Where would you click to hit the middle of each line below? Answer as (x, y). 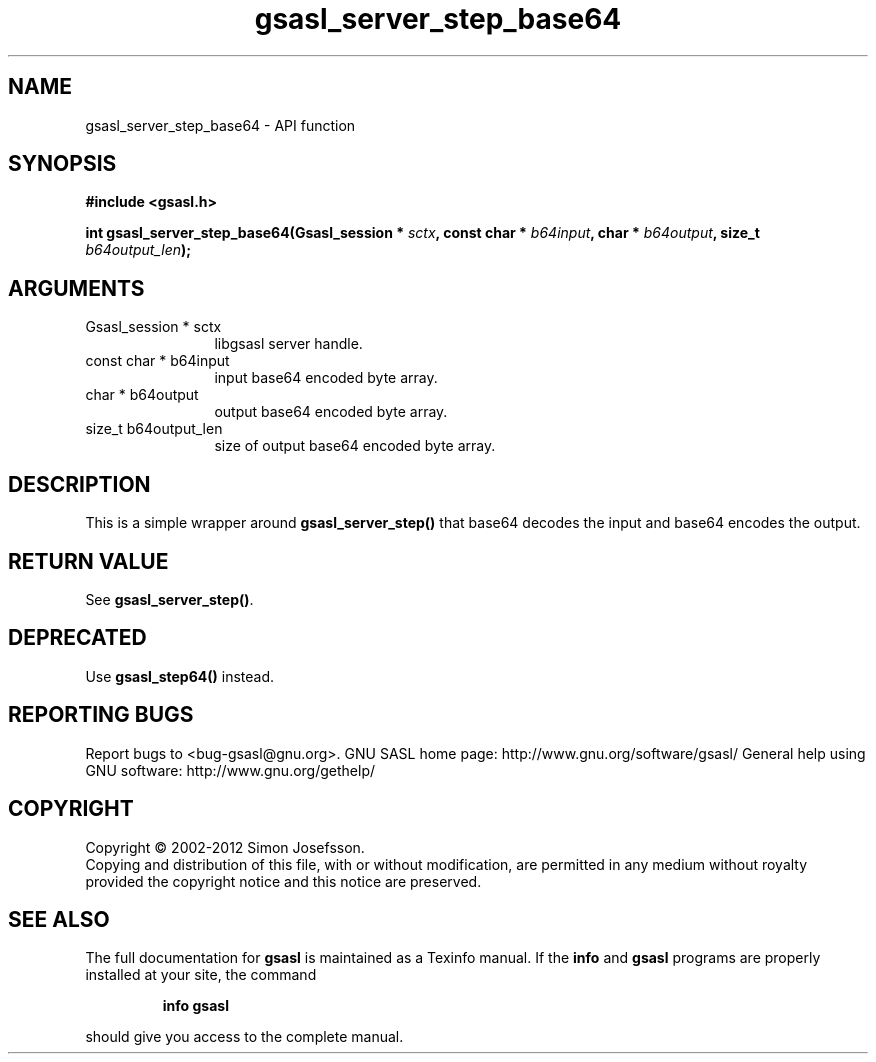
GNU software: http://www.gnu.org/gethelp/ (230, 770)
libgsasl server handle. (288, 344)
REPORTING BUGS (101, 715)
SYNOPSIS (62, 164)
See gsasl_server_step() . (169, 599)
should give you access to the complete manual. (244, 1037)
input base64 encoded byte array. (326, 378)
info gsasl (195, 1006)
